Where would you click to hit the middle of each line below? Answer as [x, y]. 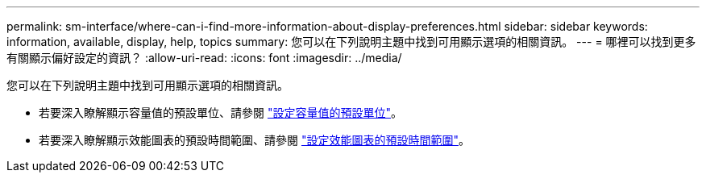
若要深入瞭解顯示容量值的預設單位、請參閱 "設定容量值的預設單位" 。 [220, 112]
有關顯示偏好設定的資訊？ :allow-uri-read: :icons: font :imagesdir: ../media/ [204, 58]
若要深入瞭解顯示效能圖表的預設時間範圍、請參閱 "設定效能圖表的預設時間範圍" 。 [254, 140]
